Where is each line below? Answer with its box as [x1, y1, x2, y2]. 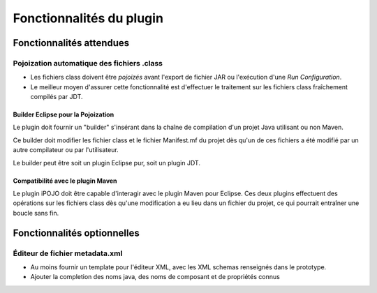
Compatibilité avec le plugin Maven [13, 176, 118, 185]
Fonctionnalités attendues [13, 37, 130, 49]
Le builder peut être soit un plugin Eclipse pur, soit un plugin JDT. [13, 158, 200, 167]
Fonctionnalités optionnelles [13, 227, 140, 239]
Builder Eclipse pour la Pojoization [13, 110, 114, 119]
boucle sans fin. [13, 209, 59, 217]
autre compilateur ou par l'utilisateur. [13, 146, 119, 154]
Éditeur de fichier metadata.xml [13, 248, 123, 258]
